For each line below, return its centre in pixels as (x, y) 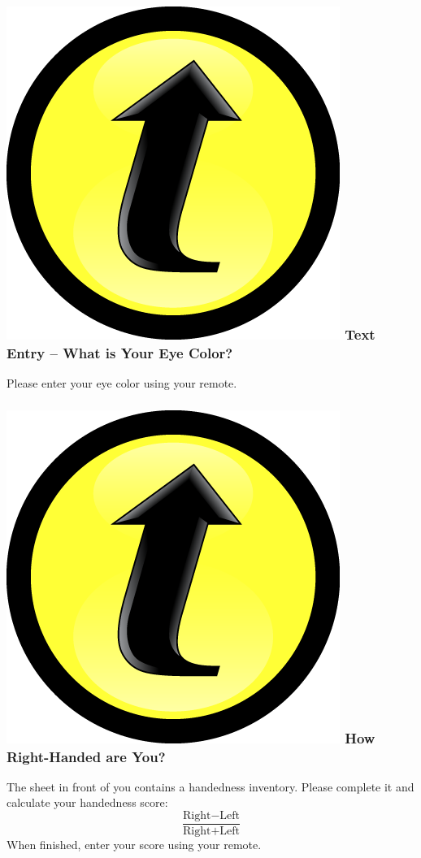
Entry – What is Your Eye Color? (120, 352)
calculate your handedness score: (87, 802)
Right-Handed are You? (86, 756)
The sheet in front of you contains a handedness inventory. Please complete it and (210, 786)
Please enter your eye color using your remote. (122, 383)
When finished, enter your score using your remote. (134, 845)
